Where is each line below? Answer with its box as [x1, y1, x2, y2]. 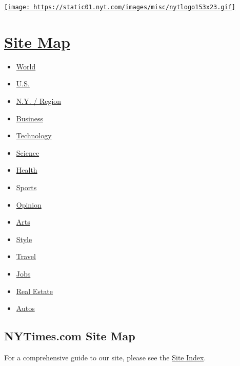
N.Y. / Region [16, 95, 62, 106]
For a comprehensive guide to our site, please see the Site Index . [4, 352, 206, 362]
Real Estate [16, 285, 53, 296]
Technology [16, 130, 52, 141]
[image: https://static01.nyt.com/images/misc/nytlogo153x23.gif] [4, 4, 236, 11]
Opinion [16, 199, 42, 210]
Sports [16, 181, 37, 192]
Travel [16, 251, 36, 262]
